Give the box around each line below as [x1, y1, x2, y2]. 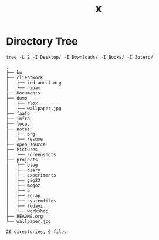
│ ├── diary [6, 167, 41, 173]
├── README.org [6, 213, 43, 219]
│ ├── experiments [6, 172, 57, 178]
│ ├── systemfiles [6, 198, 57, 204]
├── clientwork [6, 75, 43, 80]
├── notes [6, 126, 31, 132]
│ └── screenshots [6, 151, 57, 157]
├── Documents [6, 90, 41, 96]
